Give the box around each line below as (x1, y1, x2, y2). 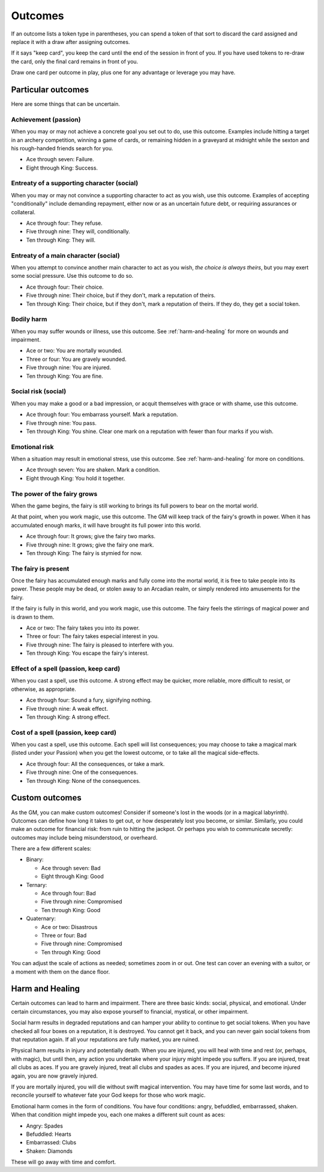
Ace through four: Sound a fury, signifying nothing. (26, 696, 152, 704)
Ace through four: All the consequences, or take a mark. (26, 760, 165, 767)
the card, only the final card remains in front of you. (11, 58, 139, 65)
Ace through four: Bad (41, 890, 96, 897)
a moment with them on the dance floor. (11, 968, 110, 975)
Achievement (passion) (11, 115, 81, 123)
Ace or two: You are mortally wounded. (26, 347, 123, 354)
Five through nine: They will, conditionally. (26, 228, 130, 235)
